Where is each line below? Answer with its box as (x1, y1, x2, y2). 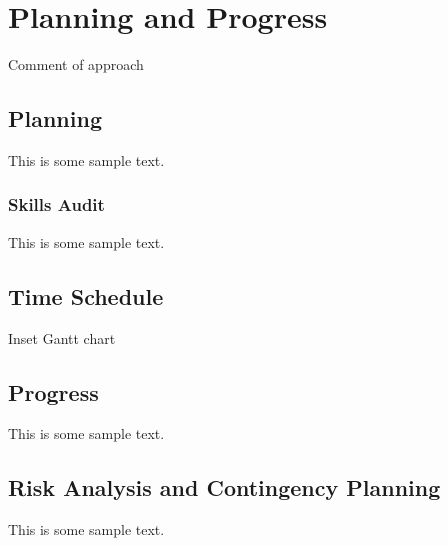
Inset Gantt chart (8, 327, 116, 348)
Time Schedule (8, 280, 164, 311)
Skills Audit (8, 192, 105, 217)
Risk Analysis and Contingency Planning (8, 472, 441, 503)
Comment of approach (8, 54, 144, 75)
